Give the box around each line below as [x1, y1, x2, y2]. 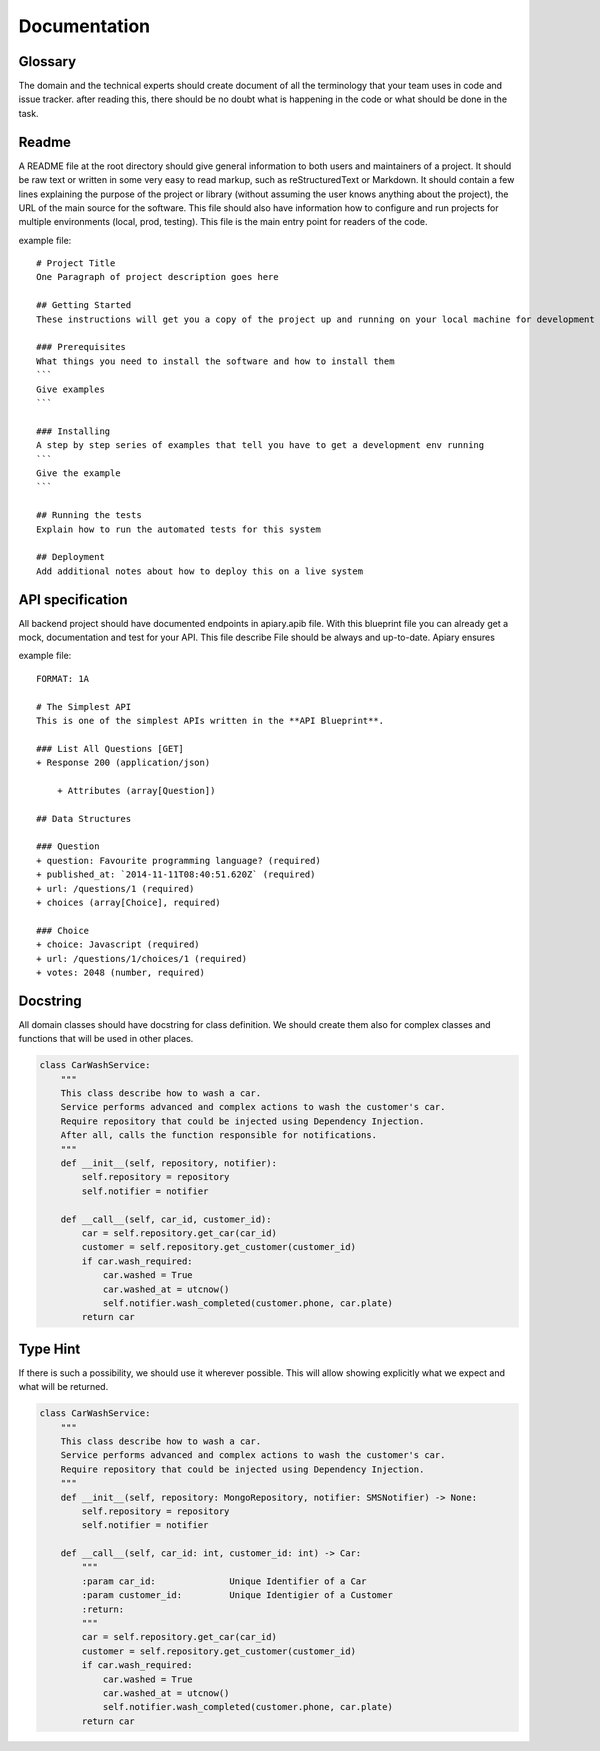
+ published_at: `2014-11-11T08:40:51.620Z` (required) [36, 869, 316, 880]
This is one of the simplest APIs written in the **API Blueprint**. [36, 715, 385, 726]
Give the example [36, 467, 121, 479]
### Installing [36, 425, 111, 437]
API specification [18, 591, 129, 608]
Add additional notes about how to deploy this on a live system [36, 565, 364, 577]
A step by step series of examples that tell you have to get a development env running [36, 440, 485, 451]
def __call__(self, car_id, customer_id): [60, 1213, 272, 1225]
